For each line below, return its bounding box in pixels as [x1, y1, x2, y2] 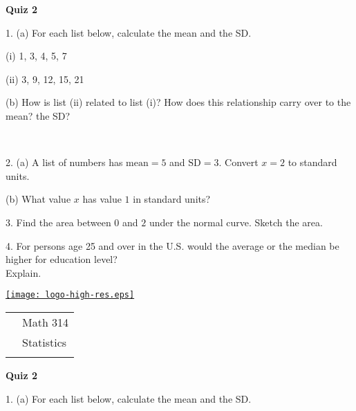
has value [82, 192, 122, 206]
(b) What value [6, 192, 71, 206]
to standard [288, 155, 337, 170]
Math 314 [22, 313, 69, 330]
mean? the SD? [6, 108, 71, 122]
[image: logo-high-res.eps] [6, 290, 135, 300]
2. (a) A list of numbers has [6, 155, 123, 170]
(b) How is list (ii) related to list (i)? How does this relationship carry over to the [6, 95, 351, 109]
